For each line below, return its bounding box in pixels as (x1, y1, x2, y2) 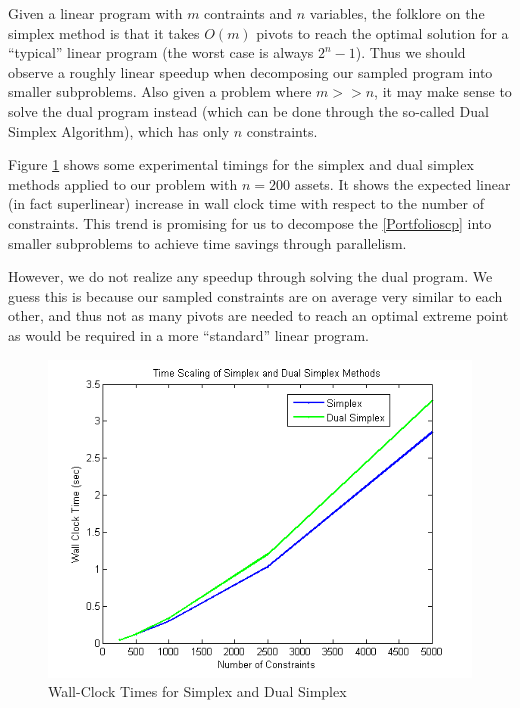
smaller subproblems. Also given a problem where (8, 81, 312, 102)
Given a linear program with (8, 3, 183, 23)
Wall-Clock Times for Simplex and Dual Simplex (48, 681, 347, 702)
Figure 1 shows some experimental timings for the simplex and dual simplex (8, 154, 474, 175)
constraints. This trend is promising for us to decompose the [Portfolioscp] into (8, 212, 492, 233)
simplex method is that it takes (8, 22, 200, 43)
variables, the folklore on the (309, 3, 485, 23)
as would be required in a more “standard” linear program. (8, 324, 369, 345)
